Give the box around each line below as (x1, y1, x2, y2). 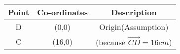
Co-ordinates (37, 6, 88, 18)
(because (96, 36, 126, 48)
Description (111, 6, 157, 18)
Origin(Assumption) (99, 21, 169, 32)
